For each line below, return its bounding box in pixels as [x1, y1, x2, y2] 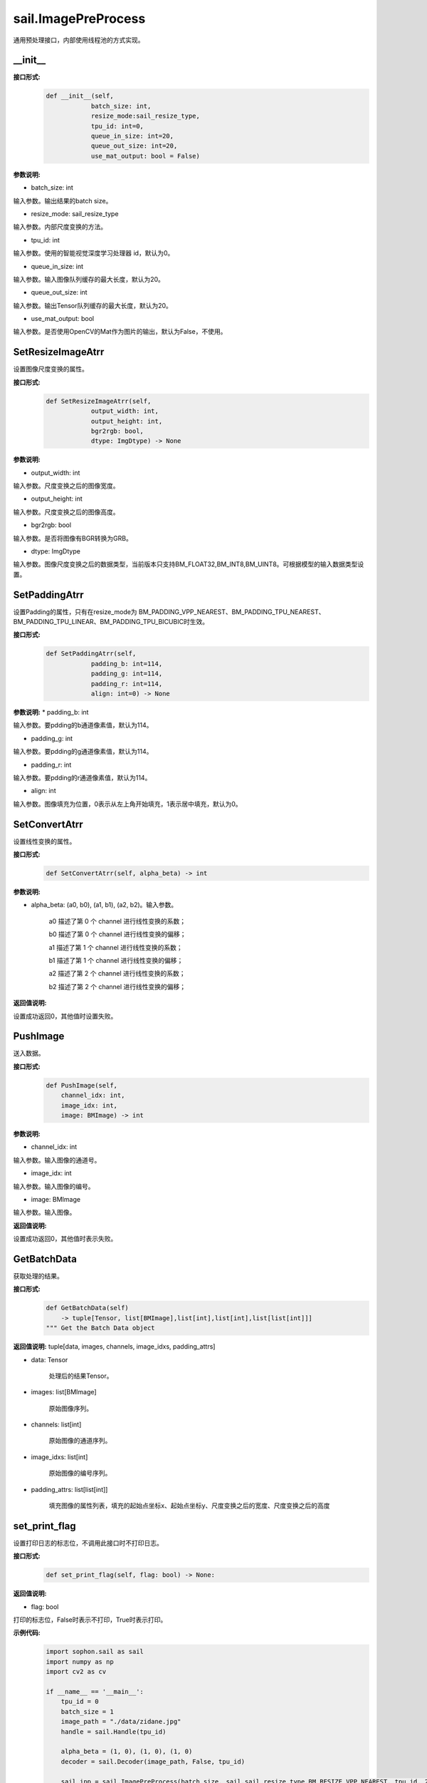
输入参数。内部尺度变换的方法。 [13, 223, 107, 231]
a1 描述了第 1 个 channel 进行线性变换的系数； [48, 943, 183, 951]
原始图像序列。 [48, 1404, 93, 1412]
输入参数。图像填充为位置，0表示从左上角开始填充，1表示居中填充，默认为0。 [13, 799, 242, 808]
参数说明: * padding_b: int [13, 708, 89, 717]
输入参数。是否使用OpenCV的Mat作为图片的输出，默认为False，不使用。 [13, 327, 227, 336]
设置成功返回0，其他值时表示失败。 [13, 1235, 117, 1243]
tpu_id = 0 [60, 1697, 99, 1706]
